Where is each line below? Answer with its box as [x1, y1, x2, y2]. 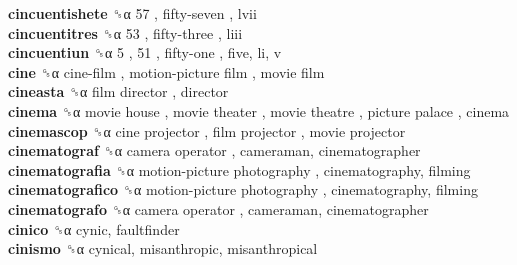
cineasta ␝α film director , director [8, 81, 229, 102]
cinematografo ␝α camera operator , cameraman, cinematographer [8, 198, 429, 219]
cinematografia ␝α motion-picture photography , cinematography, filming [8, 159, 471, 180]
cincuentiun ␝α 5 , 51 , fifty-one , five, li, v [8, 42, 282, 63]
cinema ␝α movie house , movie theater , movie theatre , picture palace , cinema [8, 100, 510, 121]
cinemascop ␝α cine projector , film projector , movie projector [8, 120, 406, 141]
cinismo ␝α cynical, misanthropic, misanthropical [8, 238, 318, 259]
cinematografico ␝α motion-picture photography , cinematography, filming [8, 179, 478, 200]
